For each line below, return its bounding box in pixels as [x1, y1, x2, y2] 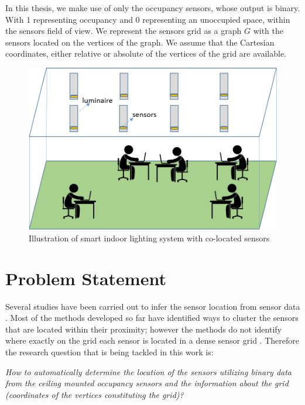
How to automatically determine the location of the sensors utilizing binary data [5, 365, 292, 378]
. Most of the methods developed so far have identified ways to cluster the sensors [5, 311, 299, 324]
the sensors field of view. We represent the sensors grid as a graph [5, 25, 242, 37]
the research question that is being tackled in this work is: [5, 345, 214, 358]
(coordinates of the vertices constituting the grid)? [5, 388, 184, 400]
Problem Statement [5, 266, 166, 290]
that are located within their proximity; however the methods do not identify [5, 323, 282, 335]
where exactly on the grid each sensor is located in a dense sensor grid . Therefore [5, 334, 299, 347]
